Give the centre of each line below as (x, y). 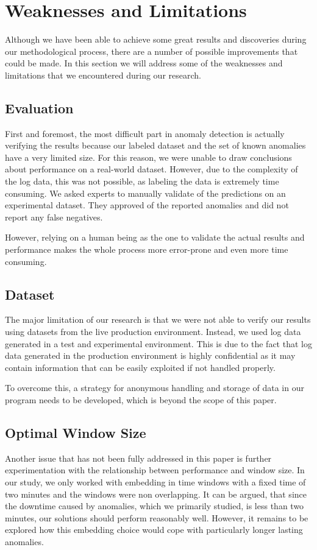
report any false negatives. (54, 217)
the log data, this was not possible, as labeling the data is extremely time (142, 181)
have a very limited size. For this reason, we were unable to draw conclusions (148, 157)
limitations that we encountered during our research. (103, 75)
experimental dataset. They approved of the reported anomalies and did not (147, 205)
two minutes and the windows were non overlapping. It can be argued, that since (156, 494)
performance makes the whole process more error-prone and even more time (147, 249)
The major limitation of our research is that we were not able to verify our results (158, 319)
